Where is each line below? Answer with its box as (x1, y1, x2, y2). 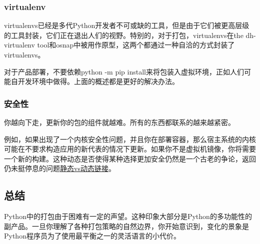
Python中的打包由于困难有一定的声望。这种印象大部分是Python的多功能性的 (4, 211, 252, 221)
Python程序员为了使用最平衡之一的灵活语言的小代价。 (4, 230, 180, 241)
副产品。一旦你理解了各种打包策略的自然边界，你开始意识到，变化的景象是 (4, 220, 249, 231)
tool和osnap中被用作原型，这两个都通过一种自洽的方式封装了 (37, 39, 235, 50)
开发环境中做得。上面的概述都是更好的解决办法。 (17, 76, 179, 86)
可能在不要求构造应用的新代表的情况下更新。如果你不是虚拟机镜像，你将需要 (4, 143, 256, 154)
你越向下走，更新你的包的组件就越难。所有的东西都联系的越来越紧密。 (4, 117, 235, 127)
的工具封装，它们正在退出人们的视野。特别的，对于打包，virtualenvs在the (4, 29, 243, 40)
